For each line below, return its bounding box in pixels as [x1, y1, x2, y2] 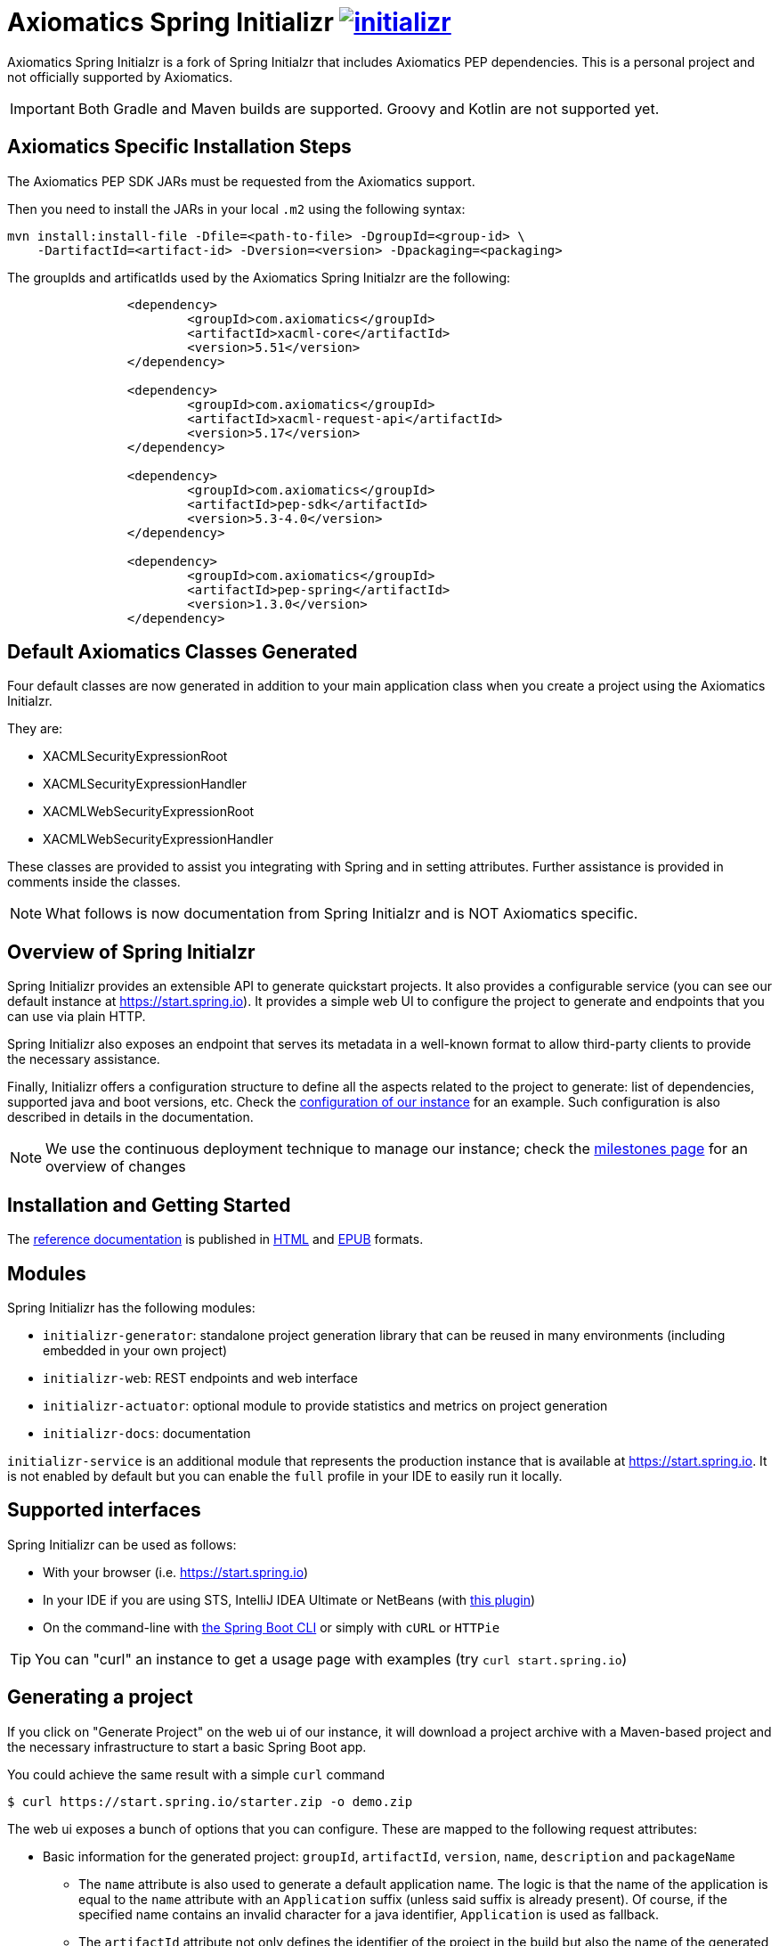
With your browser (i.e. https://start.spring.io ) [43, 1564, 309, 1580]
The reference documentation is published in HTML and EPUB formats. [7, 1231, 424, 1247]
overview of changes [45, 1157, 186, 1176]
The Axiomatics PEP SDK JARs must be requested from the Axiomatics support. [7, 173, 475, 189]
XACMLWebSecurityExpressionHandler [43, 831, 273, 847]
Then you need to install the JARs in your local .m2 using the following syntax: [7, 200, 466, 217]
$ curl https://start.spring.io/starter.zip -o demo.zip [7, 1794, 413, 1809]
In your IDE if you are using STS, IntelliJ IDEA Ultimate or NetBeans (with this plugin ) [43, 1591, 536, 1607]
